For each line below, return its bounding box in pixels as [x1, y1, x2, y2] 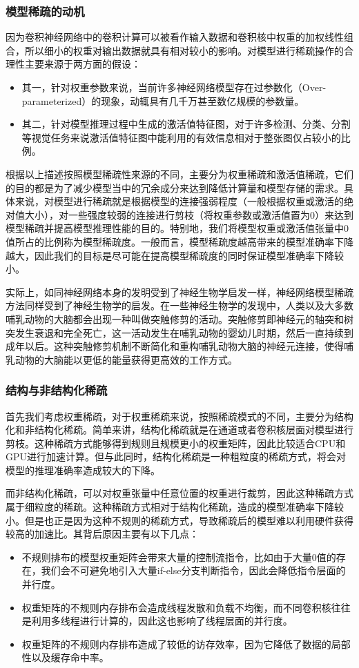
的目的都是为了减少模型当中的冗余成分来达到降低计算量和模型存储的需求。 [6, 180, 344, 195]
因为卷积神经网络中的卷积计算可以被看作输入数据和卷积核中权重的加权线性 [6, 30, 344, 44]
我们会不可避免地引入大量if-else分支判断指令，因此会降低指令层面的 [41, 563, 346, 578]
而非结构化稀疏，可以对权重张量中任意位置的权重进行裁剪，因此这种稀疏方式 [6, 486, 353, 500]
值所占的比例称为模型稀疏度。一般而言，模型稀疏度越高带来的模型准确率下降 [6, 234, 353, 248]
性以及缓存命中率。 [21, 650, 109, 665]
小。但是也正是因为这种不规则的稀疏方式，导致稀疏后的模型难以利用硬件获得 [6, 513, 353, 527]
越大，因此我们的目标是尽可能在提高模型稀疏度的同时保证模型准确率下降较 [6, 248, 344, 262]
